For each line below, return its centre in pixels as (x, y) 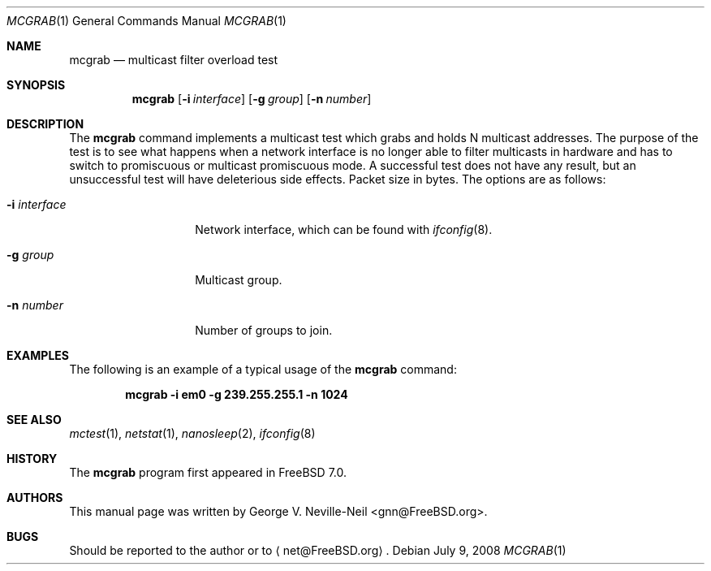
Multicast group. (239, 280)
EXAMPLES (38, 355)
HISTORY (32, 459)
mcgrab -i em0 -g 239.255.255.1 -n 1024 (237, 394)
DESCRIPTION (45, 124)
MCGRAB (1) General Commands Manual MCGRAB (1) (147, 21)
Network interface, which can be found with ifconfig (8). (344, 229)
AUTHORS (35, 497)
